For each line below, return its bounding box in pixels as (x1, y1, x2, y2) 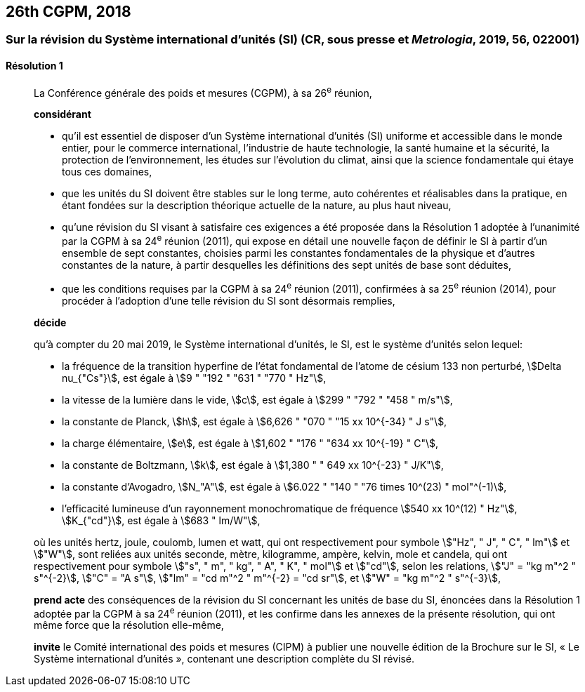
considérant (34, 108, 91, 121)
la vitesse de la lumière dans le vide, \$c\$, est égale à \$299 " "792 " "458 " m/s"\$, (62, 393, 453, 406)
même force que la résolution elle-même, (34, 619, 224, 632)
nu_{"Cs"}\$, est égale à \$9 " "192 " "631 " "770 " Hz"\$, (62, 371, 327, 384)
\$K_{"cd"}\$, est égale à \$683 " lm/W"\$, (62, 514, 261, 526)
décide (34, 316, 67, 328)
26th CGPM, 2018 (6, 3, 131, 20)
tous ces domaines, (62, 166, 152, 178)
